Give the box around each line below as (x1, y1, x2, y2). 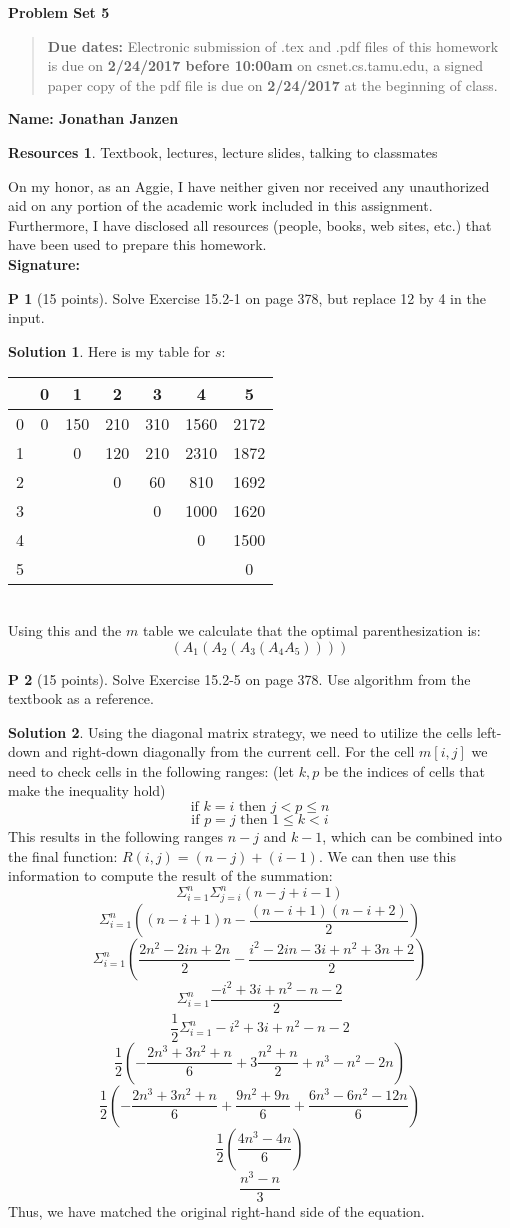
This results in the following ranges (8, 826, 224, 847)
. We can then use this (318, 845, 456, 866)
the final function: (8, 845, 118, 866)
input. (8, 307, 45, 328)
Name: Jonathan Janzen (8, 108, 179, 129)
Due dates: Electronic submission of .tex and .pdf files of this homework (47, 35, 499, 56)
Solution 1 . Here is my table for (8, 340, 211, 361)
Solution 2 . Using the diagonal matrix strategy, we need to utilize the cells (8, 721, 473, 742)
